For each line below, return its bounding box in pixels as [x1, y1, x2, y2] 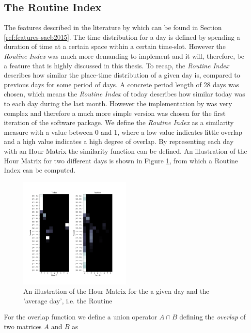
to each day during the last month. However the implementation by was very [4, 98, 232, 108]
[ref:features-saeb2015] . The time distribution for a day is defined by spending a [4, 32, 240, 42]
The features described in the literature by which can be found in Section [4, 22, 222, 32]
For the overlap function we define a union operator [4, 312, 157, 322]
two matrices [4, 321, 42, 332]
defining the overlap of [179, 312, 246, 322]
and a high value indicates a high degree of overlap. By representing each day [4, 136, 234, 146]
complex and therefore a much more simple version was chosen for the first [4, 108, 226, 118]
